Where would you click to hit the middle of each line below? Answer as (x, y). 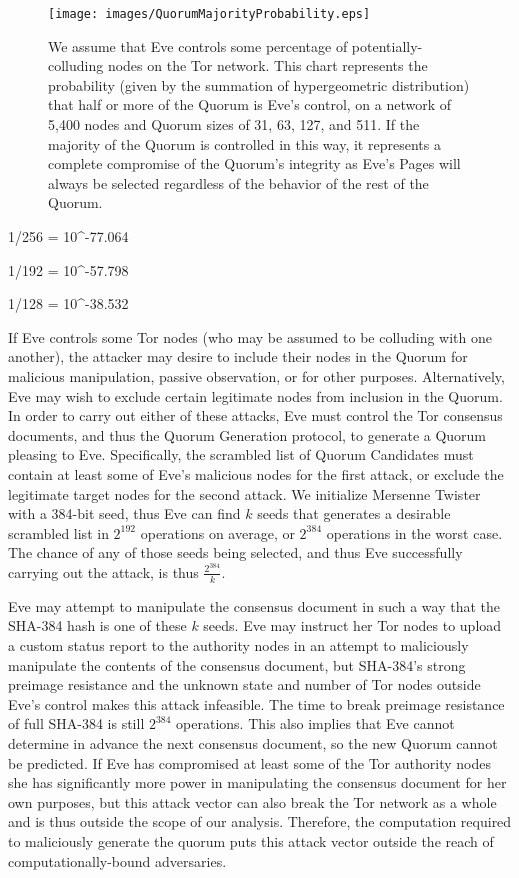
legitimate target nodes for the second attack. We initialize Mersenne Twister (244, 493)
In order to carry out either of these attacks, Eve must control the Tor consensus (255, 415)
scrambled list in (58, 532)
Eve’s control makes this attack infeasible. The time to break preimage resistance (256, 703)
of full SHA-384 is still (76, 723)
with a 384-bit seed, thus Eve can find (124, 513)
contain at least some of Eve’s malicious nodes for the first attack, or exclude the (256, 473)
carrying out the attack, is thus (103, 571)
